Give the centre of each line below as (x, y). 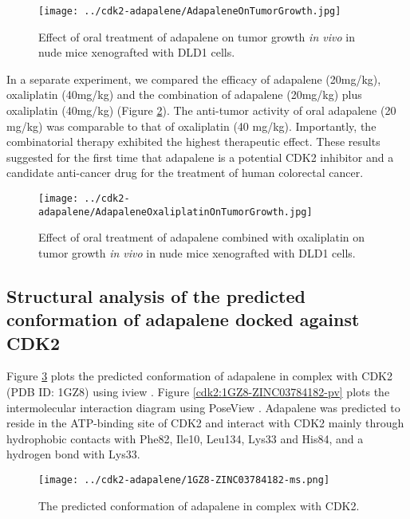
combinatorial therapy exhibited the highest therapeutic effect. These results (193, 142)
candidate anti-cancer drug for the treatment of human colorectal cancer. (185, 173)
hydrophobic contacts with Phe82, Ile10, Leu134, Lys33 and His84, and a (185, 438)
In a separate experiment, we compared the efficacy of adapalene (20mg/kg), (194, 79)
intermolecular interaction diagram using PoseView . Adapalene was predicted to (203, 407)
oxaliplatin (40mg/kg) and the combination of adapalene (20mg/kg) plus (184, 94)
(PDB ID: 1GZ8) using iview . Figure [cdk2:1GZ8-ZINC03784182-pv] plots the (198, 392)
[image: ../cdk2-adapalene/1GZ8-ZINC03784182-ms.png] (184, 480)
